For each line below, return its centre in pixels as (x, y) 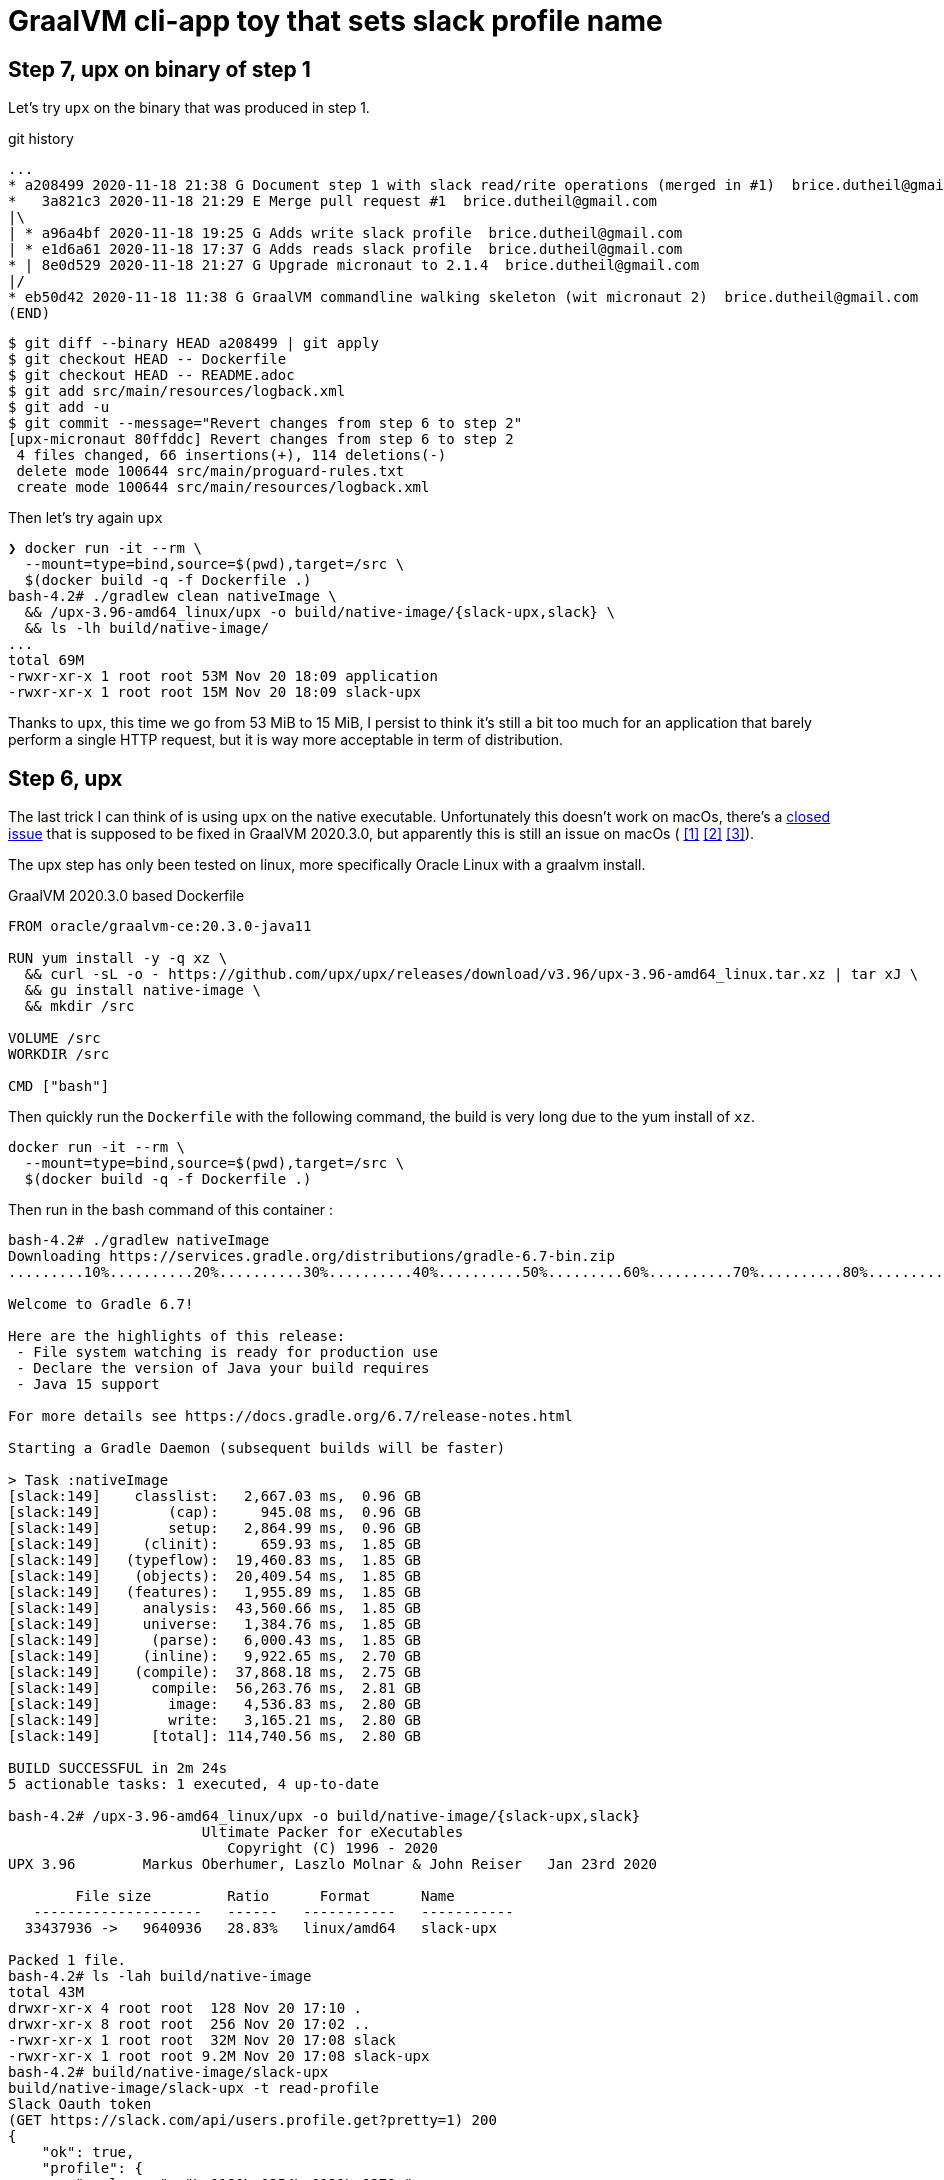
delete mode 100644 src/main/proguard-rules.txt (210, 471)
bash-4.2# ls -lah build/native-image (160, 1976)
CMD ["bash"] (59, 1086)
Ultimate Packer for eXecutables (332, 1832)
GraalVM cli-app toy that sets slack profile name (335, 21)
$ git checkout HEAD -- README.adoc (151, 375)
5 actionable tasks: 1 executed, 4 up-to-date (193, 1784)
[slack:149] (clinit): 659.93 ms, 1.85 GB (215, 1544)
